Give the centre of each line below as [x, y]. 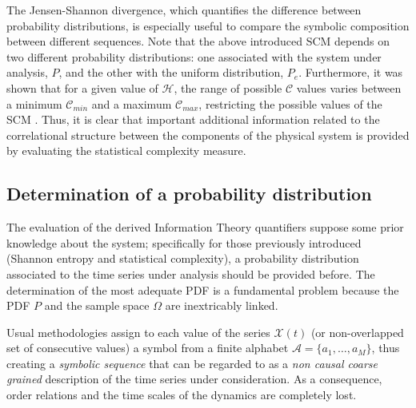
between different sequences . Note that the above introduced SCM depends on [198, 41]
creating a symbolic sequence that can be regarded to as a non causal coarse [192, 363]
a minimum [34, 103]
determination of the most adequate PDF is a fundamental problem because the [203, 289]
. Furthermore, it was [351, 72]
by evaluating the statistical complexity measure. [126, 151]
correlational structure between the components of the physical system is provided [208, 135]
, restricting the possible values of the [290, 103]
